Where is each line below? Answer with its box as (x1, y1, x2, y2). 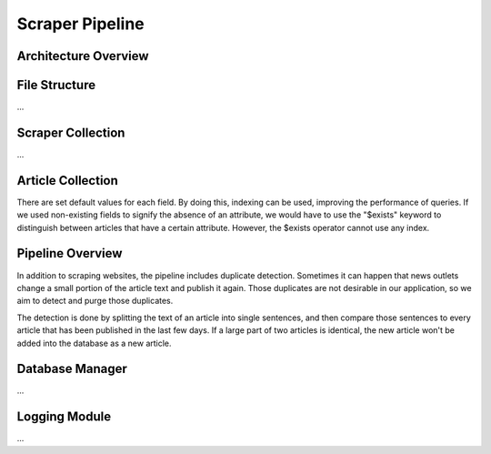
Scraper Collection (16, 125, 125, 140)
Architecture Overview (16, 48, 149, 64)
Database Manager (16, 361, 127, 377)
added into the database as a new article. (16, 338, 172, 348)
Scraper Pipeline (16, 14, 145, 34)
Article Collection (16, 173, 118, 188)
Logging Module (16, 409, 112, 425)
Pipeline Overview (16, 246, 123, 261)
